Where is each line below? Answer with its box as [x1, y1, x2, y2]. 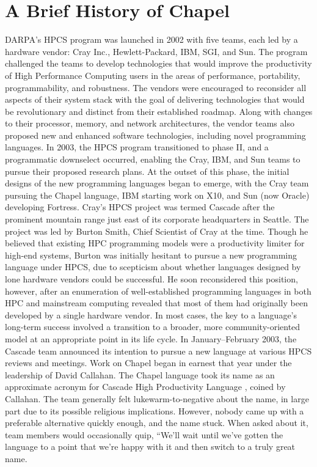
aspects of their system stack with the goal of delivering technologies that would [5, 93, 305, 106]
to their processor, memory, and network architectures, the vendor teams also [5, 117, 294, 130]
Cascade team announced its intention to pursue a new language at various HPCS [5, 344, 312, 357]
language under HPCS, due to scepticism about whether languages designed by [5, 260, 301, 273]
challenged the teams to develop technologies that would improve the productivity [5, 57, 312, 70]
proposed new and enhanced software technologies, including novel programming [5, 128, 306, 141]
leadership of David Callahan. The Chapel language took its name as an [5, 368, 275, 381]
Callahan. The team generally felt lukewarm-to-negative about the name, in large [5, 392, 309, 405]
